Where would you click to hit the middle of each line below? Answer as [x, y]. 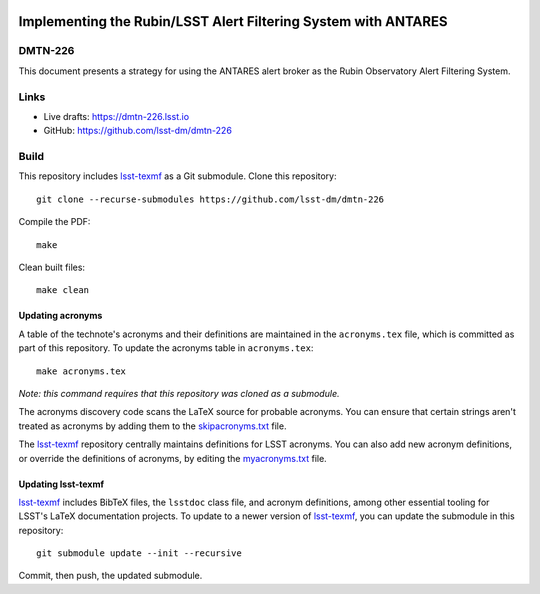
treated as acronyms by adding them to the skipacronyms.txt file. [152, 426]
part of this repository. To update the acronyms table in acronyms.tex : [166, 348]
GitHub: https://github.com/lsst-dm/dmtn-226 [137, 131]
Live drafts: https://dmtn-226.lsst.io [116, 116]
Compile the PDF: [54, 222]
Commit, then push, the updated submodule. [110, 576]
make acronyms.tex [81, 371]
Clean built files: [51, 267]
